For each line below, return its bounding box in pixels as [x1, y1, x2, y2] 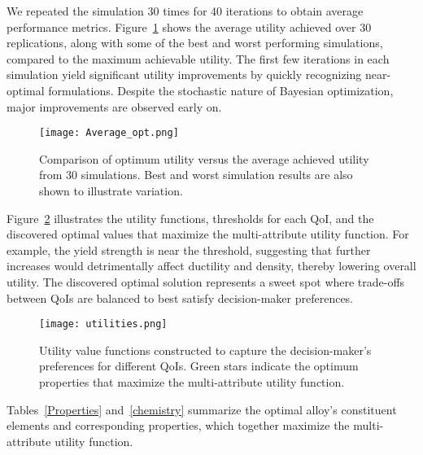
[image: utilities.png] [39, 318, 168, 330]
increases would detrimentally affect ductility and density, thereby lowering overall [7, 257, 416, 274]
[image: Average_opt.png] [39, 127, 179, 139]
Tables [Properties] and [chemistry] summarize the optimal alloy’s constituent [7, 400, 397, 418]
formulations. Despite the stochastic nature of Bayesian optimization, [48, 81, 394, 98]
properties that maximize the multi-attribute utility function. [39, 374, 345, 390]
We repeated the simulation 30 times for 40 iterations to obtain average [7, 2, 364, 19]
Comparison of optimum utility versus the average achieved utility [39, 150, 369, 167]
